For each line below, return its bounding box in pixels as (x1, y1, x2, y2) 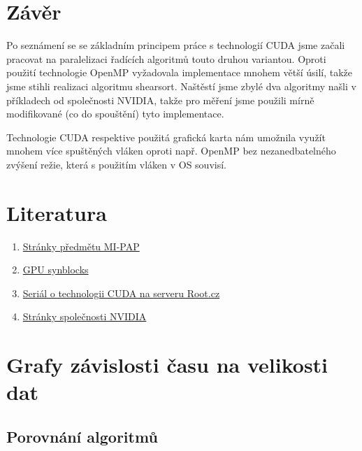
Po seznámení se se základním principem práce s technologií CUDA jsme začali (6, 38, 345, 52)
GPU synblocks (22, 262, 89, 277)
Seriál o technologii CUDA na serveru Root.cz (22, 285, 220, 300)
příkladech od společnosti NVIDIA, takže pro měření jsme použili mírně (6, 92, 314, 107)
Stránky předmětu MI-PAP (22, 238, 140, 253)
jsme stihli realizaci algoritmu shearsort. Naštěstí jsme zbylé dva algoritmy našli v (6, 78, 356, 93)
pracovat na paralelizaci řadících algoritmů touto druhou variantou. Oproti (6, 51, 326, 66)
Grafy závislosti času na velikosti (6, 350, 328, 379)
